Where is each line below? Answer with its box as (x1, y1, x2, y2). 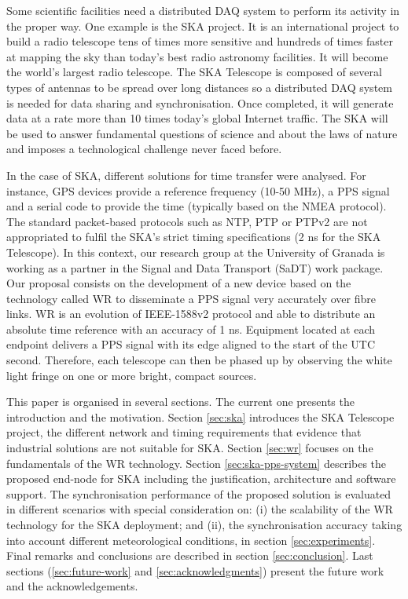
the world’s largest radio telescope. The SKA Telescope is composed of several (6, 64, 382, 80)
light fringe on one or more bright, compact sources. (6, 367, 257, 383)
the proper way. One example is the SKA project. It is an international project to (6, 17, 399, 34)
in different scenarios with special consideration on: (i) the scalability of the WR (6, 501, 393, 517)
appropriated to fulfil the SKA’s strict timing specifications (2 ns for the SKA (6, 228, 381, 245)
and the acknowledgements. (6, 578, 138, 594)
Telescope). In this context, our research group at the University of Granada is (6, 243, 385, 260)
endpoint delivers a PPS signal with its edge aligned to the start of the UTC (6, 336, 375, 352)
